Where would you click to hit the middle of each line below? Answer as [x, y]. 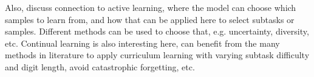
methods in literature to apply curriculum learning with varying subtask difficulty [157, 55]
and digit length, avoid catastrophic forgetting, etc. [100, 66]
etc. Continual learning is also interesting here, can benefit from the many [142, 43]
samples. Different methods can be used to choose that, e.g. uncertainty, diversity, [157, 31]
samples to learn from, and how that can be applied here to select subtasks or [150, 19]
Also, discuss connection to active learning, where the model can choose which [151, 7]
